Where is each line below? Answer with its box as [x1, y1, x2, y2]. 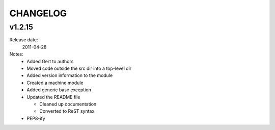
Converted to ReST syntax [39, 108, 95, 114]
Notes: [9, 51, 23, 57]
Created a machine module [26, 80, 84, 86]
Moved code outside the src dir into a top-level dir [26, 65, 132, 71]
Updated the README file [26, 94, 80, 100]
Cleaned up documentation [39, 101, 97, 107]
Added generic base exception [26, 87, 91, 93]
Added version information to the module [26, 72, 113, 79]
